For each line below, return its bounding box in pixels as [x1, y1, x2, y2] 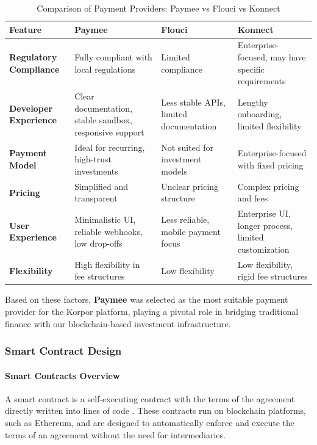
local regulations [74, 62, 136, 75]
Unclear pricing [161, 179, 219, 192]
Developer [9, 101, 53, 114]
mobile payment [161, 225, 221, 237]
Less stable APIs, [161, 95, 226, 108]
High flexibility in [74, 258, 140, 270]
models [161, 164, 187, 177]
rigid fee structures [237, 270, 308, 283]
